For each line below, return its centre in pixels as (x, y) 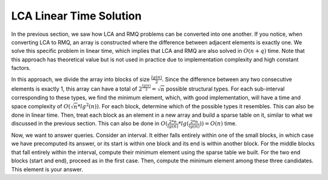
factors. (21, 68)
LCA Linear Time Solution (77, 16)
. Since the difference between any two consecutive (227, 79)
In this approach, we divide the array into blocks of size (80, 79)
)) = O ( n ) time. (218, 123)
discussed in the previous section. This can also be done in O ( (90, 123)
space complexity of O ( (41, 106)
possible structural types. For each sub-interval (225, 89)
